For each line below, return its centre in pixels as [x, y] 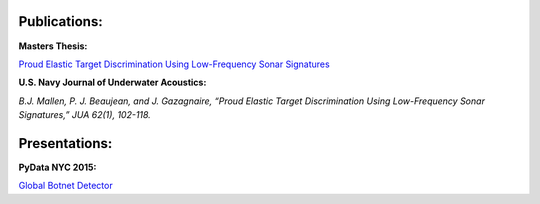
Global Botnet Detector [66, 186]
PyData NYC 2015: [57, 167]
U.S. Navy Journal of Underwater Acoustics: [112, 82]
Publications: [61, 21]
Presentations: [65, 143]
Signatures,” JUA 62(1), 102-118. [85, 115]
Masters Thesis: [53, 46]
